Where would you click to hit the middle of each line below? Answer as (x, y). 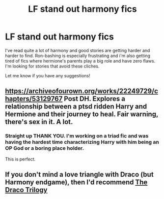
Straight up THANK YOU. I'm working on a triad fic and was (77, 136)
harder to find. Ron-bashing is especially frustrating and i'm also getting (78, 56)
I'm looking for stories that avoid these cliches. (52, 66)
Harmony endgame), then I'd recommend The (76, 182)
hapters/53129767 (34, 99)
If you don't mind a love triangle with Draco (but (79, 175)
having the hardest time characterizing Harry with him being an (82, 142)
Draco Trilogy (26, 190)
